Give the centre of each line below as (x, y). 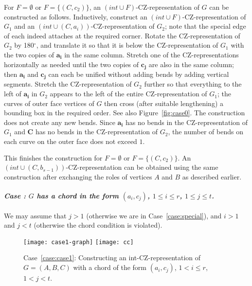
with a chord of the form (110, 267)
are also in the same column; (191, 64)
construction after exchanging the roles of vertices (78, 176)
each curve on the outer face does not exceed (71, 141)
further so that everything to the (193, 84)
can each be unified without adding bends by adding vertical (139, 74)
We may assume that (35, 215)
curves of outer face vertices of (49, 103)
